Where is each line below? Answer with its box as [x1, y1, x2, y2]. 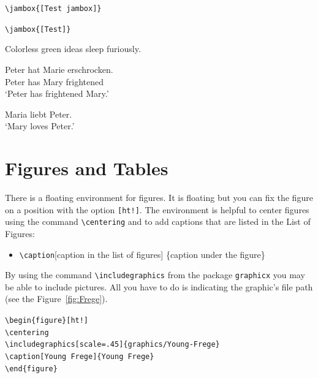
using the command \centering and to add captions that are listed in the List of [5, 215, 311, 228]
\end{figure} [5, 364, 58, 373]
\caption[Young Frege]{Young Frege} [5, 352, 154, 361]
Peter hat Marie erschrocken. [5, 62, 113, 75]
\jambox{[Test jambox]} [5, 4, 102, 13]
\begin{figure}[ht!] [5, 316, 89, 325]
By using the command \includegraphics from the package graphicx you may [5, 268, 305, 281]
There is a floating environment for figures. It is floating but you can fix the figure [5, 191, 313, 203]
